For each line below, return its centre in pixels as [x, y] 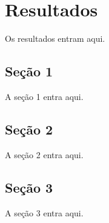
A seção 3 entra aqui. [44, 212]
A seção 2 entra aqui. [44, 154]
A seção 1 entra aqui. [44, 96]
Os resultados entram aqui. [55, 38]
